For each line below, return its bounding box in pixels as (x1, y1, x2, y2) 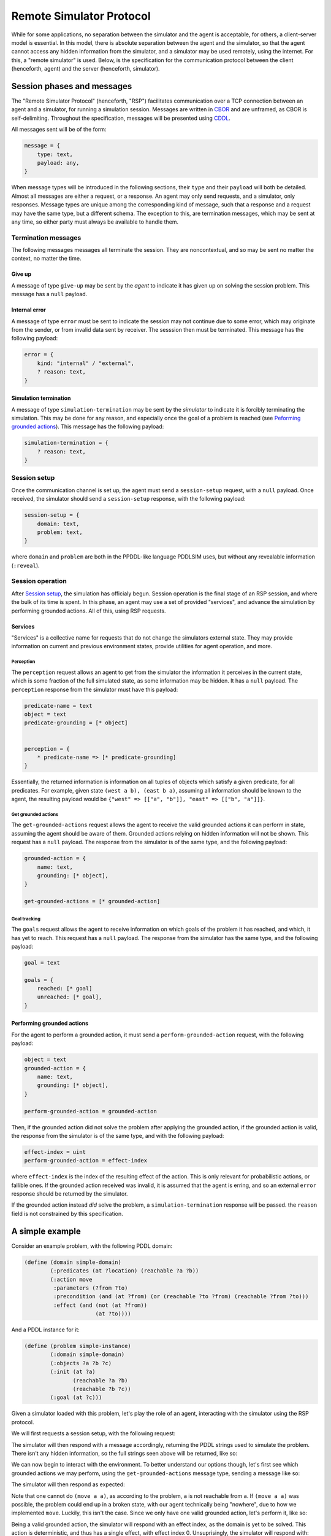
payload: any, (37, 159, 80, 166)
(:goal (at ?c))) (50, 1394, 102, 1401)
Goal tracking (11, 915, 41, 922)
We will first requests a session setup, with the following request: (11, 1430, 176, 1437)
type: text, (37, 151, 74, 158)
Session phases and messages (11, 80, 132, 92)
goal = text (24, 959, 61, 966)
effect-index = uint (24, 1148, 86, 1155)
